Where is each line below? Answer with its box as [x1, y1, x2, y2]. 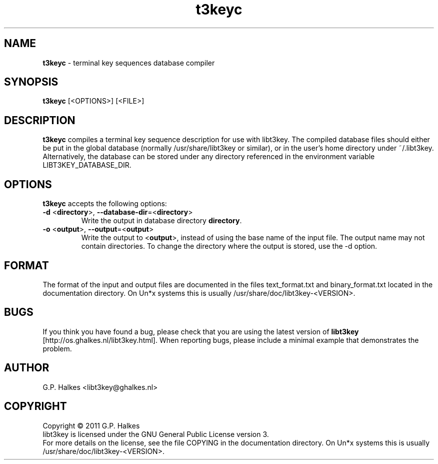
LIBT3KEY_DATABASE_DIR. [42, 161, 131, 170]
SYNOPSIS [4, 76, 58, 89]
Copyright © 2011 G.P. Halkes [42, 421, 140, 430]
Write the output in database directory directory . [81, 216, 242, 225]
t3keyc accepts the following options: [42, 199, 167, 208]
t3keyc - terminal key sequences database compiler [42, 58, 215, 67]
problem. [42, 344, 72, 353]
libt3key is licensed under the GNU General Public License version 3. [42, 429, 269, 438]
